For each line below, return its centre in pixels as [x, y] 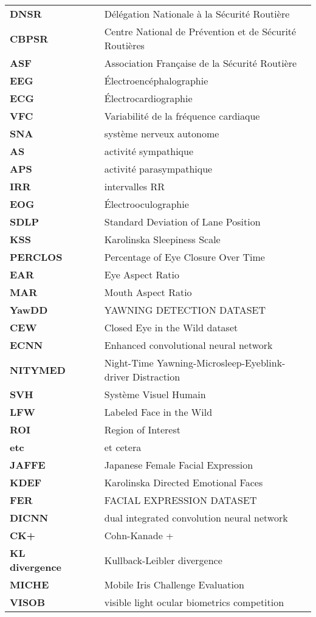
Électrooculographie [146, 204]
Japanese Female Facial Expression [179, 465]
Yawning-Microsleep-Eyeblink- [221, 363]
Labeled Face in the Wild [158, 412]
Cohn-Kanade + [139, 535]
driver [117, 377]
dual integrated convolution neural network [196, 518]
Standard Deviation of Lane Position [182, 222]
